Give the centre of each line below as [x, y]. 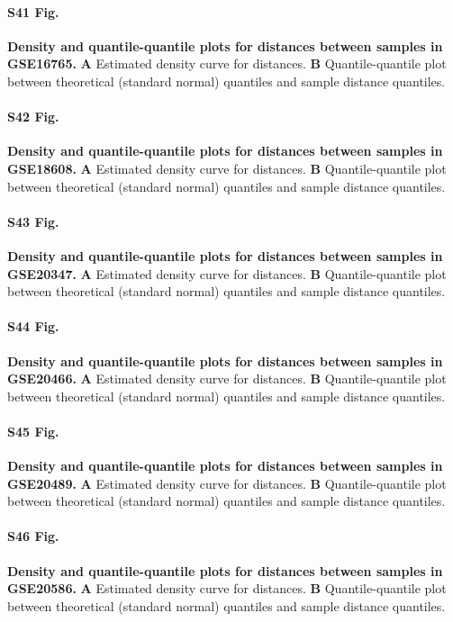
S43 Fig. [33, 221]
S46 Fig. [33, 536]
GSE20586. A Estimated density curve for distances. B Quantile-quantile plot [227, 588]
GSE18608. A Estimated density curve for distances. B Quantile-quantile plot [227, 168]
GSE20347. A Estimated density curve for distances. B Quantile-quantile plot [227, 273]
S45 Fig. [33, 431]
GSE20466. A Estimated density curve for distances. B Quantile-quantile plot [227, 379]
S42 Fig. [33, 117]
